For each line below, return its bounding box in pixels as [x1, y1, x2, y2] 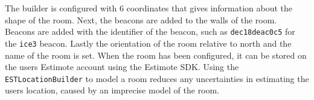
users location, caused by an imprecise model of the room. [5, 84, 220, 96]
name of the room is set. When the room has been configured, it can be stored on [5, 49, 307, 61]
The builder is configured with [5, 2, 117, 14]
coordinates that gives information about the [126, 2, 293, 14]
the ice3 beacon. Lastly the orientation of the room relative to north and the [5, 37, 292, 49]
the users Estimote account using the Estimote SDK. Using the [5, 60, 239, 73]
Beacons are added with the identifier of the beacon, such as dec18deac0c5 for [5, 25, 295, 38]
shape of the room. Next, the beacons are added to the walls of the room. [5, 13, 277, 26]
